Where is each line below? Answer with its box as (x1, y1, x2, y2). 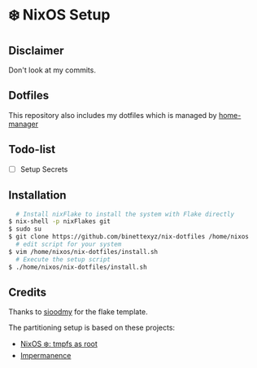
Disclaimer (8, 43, 64, 57)
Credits (8, 285, 47, 299)
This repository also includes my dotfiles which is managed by (8, 110, 217, 120)
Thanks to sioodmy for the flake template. (8, 307, 148, 317)
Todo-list (8, 142, 56, 156)
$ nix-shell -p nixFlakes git (8, 217, 111, 226)
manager (8, 119, 39, 129)
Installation (8, 188, 67, 203)
